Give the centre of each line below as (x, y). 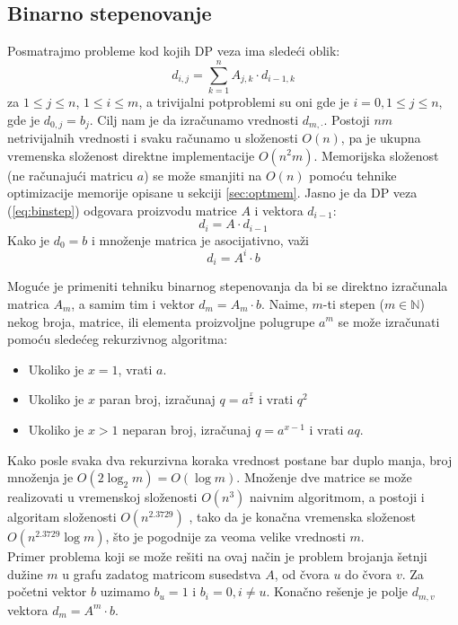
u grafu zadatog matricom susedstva (162, 573)
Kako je (29, 239)
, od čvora (302, 573)
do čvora (369, 573)
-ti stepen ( (353, 303)
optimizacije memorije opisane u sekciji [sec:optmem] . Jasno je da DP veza (212, 193)
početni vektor (47, 591)
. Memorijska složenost (376, 155)
